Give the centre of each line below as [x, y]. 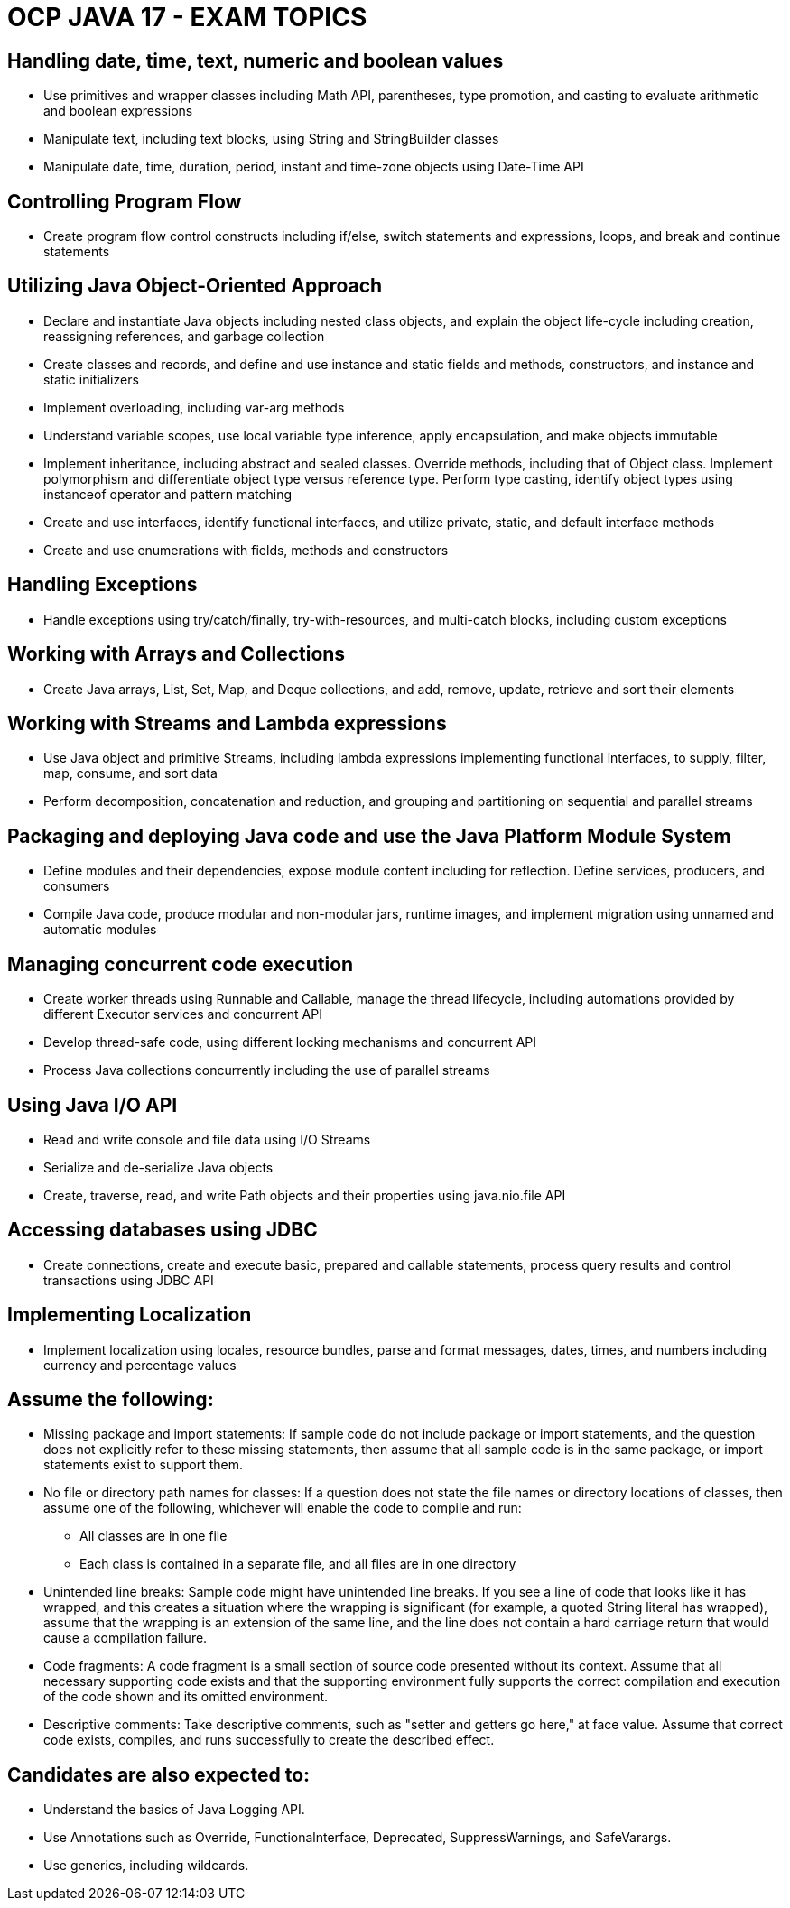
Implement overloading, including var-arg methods [194, 407]
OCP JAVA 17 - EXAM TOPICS [187, 17]
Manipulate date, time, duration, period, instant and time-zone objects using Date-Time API [314, 167]
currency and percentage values [140, 1365]
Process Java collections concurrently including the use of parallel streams [267, 1070]
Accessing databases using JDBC [163, 1230]
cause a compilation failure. [125, 1638]
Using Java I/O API [93, 1105]
